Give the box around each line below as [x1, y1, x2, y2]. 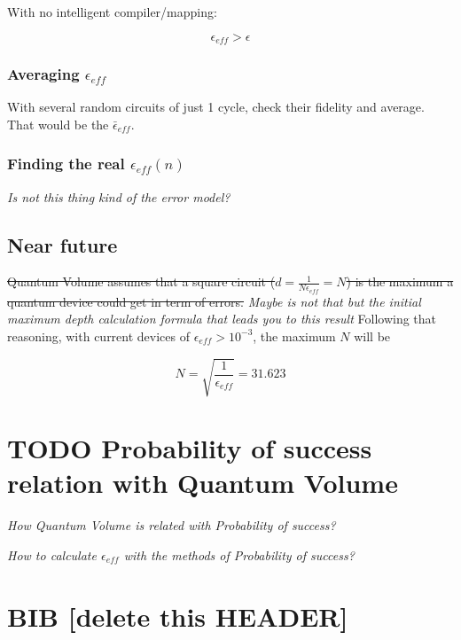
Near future [7, 230, 118, 258]
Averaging [7, 62, 80, 84]
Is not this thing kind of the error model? [7, 187, 230, 206]
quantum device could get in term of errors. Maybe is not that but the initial [7, 292, 421, 310]
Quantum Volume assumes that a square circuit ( [7, 272, 276, 291]
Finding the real [7, 152, 125, 175]
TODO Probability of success [7, 430, 372, 466]
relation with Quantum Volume [7, 464, 398, 501]
